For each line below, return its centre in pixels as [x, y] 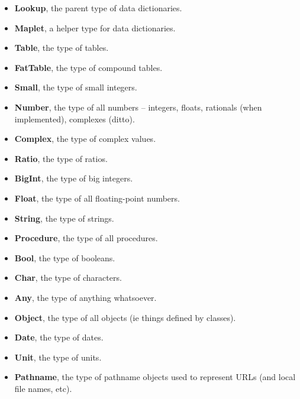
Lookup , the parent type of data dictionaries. [98, 8]
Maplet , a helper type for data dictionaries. [95, 27]
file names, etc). [43, 388]
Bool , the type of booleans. [65, 257]
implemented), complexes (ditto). [75, 119]
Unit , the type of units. [58, 357]
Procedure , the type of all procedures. [86, 238]
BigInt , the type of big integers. [74, 178]
